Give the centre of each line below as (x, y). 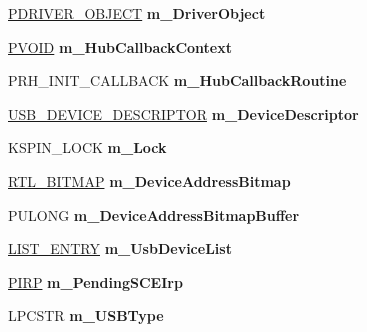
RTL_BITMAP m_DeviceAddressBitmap (149, 180)
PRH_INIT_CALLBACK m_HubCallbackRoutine (177, 80)
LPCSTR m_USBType (86, 315)
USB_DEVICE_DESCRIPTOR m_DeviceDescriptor (183, 113)
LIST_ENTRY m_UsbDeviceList (120, 248)
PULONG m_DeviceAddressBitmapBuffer (154, 214)
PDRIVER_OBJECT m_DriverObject (137, 13)
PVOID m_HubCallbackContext (120, 46)
